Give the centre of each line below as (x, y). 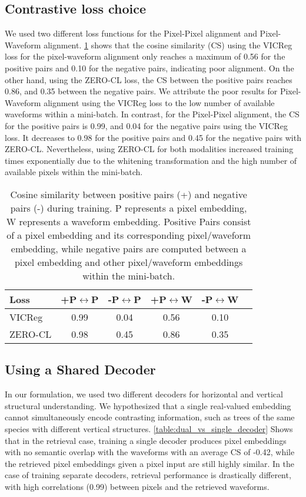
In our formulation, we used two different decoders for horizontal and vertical (144, 394)
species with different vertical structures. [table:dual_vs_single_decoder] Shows (149, 428)
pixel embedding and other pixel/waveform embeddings (129, 262)
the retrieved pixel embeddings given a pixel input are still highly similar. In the (149, 463)
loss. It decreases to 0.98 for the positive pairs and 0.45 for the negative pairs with (153, 137)
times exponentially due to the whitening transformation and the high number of (151, 160)
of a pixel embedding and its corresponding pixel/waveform (129, 235)
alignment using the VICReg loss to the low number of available (159, 102)
